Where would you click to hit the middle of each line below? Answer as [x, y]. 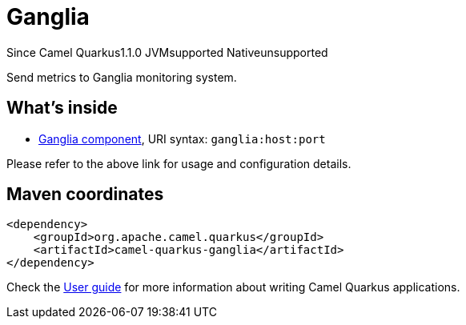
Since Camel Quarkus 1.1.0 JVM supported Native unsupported [167, 52]
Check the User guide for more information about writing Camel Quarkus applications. [233, 287]
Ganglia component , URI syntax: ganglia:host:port [182, 138]
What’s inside [62, 108]
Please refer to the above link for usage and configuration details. [179, 163]
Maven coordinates [85, 195]
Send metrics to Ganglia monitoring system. [122, 77]
